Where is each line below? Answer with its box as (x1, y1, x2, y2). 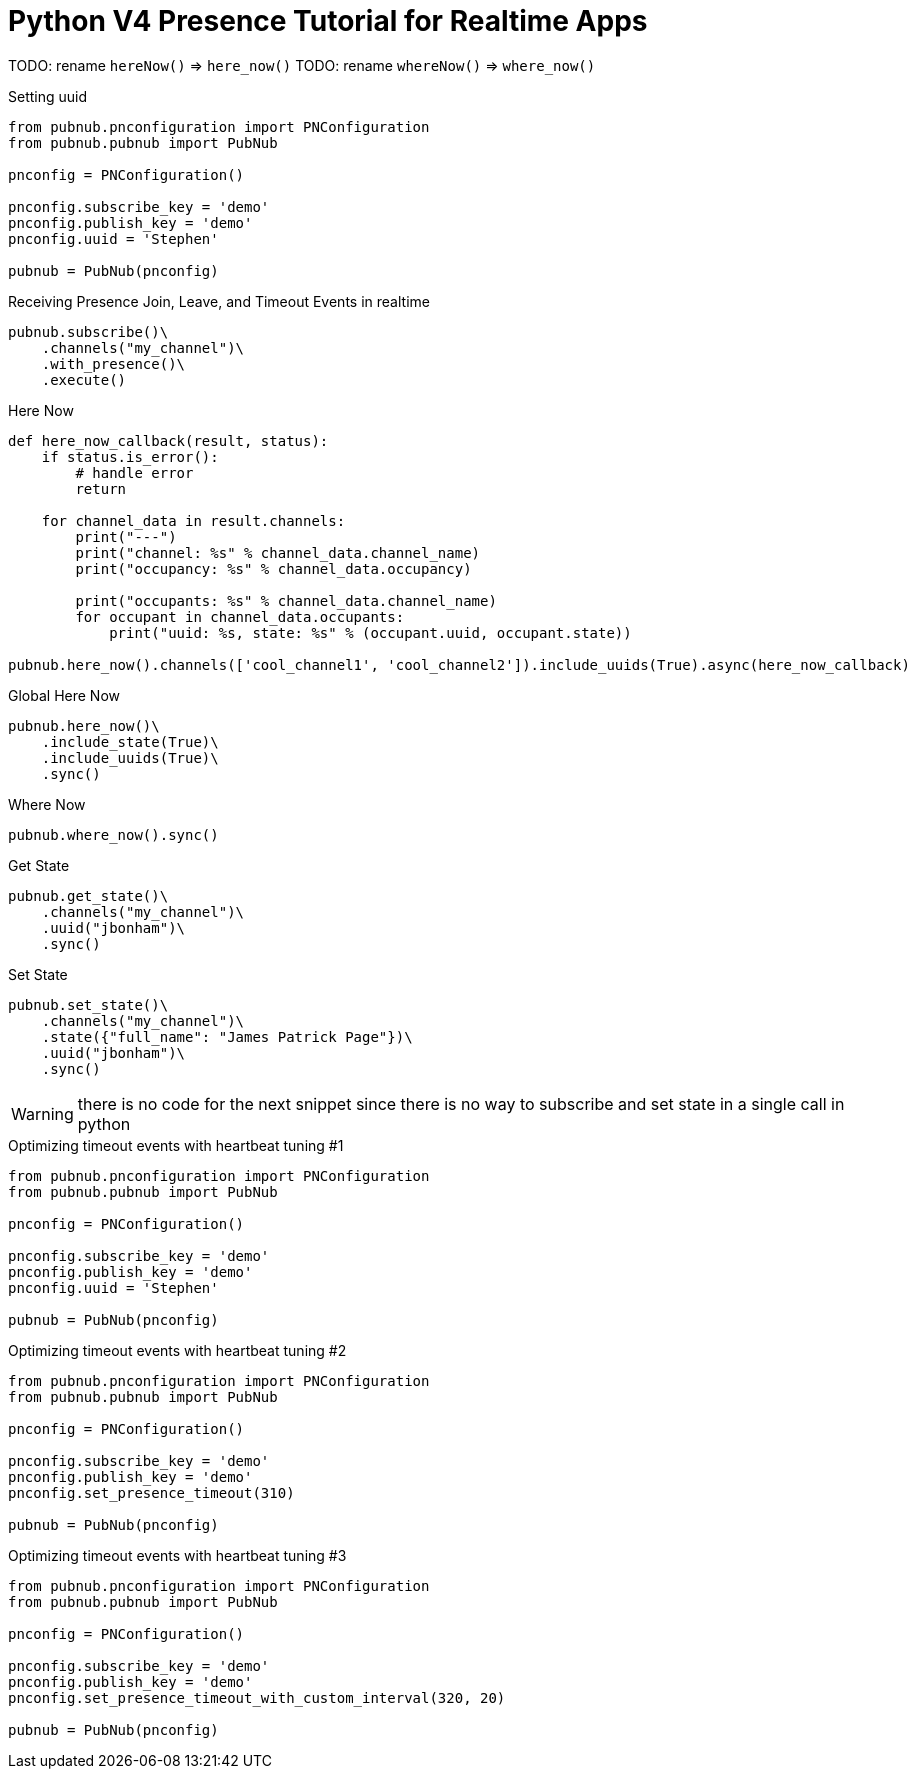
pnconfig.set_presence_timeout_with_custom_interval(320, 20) (8, 1689, 506, 1706)
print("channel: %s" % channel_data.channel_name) (75, 544, 481, 561)
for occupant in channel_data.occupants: (75, 608, 405, 625)
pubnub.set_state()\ (8, 996, 169, 1013)
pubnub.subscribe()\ (8, 323, 169, 340)
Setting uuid (8, 87, 88, 105)
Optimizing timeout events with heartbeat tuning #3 (8, 1546, 347, 1564)
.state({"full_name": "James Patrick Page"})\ (41, 1028, 413, 1045)
